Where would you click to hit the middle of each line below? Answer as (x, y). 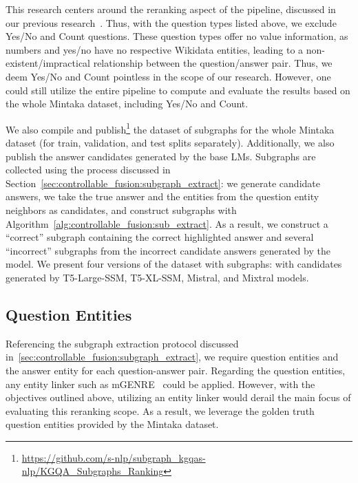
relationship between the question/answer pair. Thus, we (213, 63)
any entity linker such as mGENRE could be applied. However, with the (160, 384)
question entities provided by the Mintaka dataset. (112, 424)
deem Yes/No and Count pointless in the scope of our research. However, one (168, 76)
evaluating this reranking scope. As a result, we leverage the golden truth (160, 410)
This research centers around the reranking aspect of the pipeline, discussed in (171, 9)
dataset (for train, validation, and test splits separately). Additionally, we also (170, 142)
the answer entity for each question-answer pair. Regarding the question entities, (176, 370)
